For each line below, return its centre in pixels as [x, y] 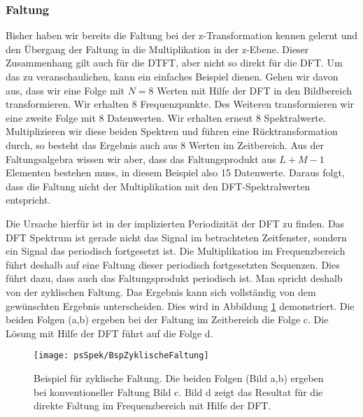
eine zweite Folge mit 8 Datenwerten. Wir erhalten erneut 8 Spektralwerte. [166, 117]
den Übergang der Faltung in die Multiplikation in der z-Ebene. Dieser [157, 49]
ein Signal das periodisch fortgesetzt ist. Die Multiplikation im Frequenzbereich [176, 251]
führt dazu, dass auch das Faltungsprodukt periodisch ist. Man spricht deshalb [174, 278]
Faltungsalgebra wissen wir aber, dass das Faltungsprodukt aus [141, 158]
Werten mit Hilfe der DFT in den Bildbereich [255, 90]
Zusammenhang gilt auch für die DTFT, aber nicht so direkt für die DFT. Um [174, 63]
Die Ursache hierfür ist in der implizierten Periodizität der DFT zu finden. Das [175, 223]
